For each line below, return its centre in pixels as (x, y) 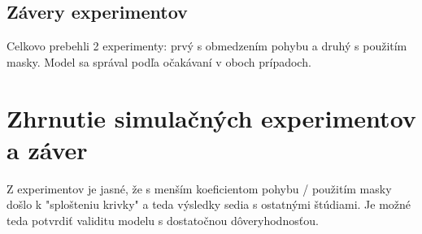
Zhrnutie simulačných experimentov (211, 117)
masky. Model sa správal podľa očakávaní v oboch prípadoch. (159, 61)
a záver (47, 149)
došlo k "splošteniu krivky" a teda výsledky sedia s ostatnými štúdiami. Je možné (209, 204)
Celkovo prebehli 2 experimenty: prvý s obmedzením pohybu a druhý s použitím (207, 46)
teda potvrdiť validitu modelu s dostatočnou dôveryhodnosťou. (163, 220)
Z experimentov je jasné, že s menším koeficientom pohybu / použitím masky (199, 188)
